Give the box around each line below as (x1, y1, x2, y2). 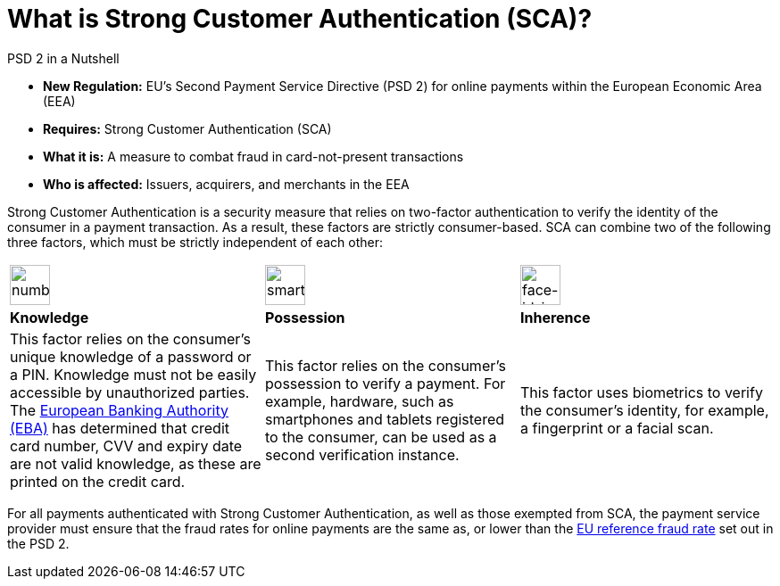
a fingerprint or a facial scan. (519, 418, 714, 437)
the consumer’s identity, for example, (519, 400, 769, 419)
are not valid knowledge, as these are (10, 454, 261, 473)
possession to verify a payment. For (264, 374, 506, 392)
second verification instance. (264, 445, 460, 464)
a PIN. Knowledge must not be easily (10, 365, 257, 384)
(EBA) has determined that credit (10, 418, 230, 437)
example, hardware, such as (264, 392, 454, 410)
